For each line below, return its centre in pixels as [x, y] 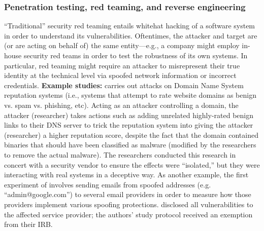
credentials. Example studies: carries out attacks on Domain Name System [124, 85]
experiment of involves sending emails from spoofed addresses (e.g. [108, 184]
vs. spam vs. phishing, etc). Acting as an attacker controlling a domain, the [121, 105]
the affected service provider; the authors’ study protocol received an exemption [128, 214]
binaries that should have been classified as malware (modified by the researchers [130, 145]
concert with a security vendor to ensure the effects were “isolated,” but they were [132, 164]
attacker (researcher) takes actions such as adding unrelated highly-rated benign [129, 115]
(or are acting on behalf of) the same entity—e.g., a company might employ [122, 45]
